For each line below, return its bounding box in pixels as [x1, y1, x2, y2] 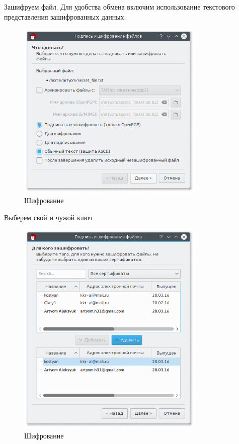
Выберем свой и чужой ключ [4, 212, 93, 222]
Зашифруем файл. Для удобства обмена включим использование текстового [4, 2, 235, 12]
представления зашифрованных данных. [4, 11, 126, 22]
